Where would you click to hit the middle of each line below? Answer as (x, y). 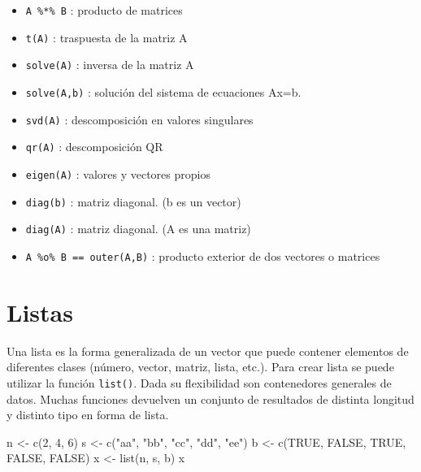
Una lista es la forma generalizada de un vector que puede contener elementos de (208, 351)
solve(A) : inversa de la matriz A (110, 65)
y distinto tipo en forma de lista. (88, 415)
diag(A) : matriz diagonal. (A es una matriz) (138, 229)
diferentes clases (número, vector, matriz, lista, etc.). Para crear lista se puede (200, 367)
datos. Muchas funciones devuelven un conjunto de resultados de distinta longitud (210, 398)
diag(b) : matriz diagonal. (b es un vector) (133, 201)
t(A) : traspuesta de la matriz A (106, 37)
